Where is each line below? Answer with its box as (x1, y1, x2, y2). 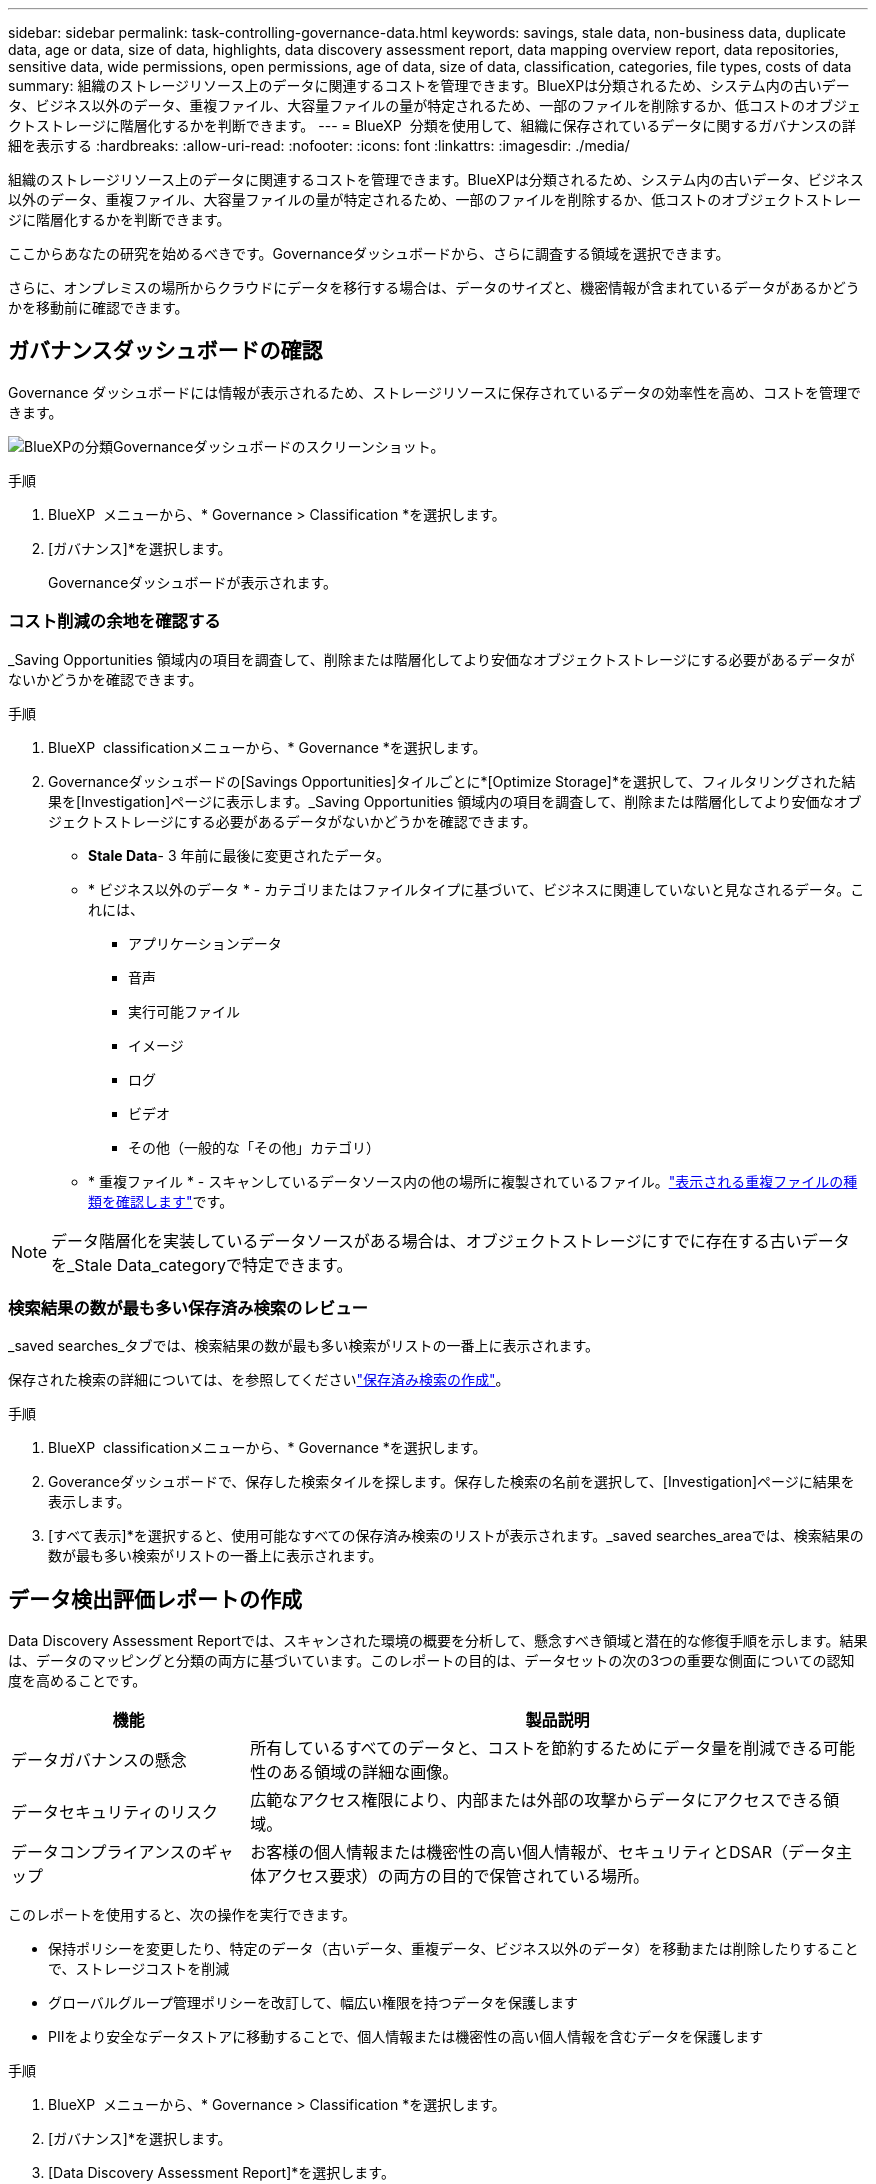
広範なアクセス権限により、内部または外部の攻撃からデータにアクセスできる (250, 1790, 824, 1811)
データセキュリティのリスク (11, 1802, 219, 1823)
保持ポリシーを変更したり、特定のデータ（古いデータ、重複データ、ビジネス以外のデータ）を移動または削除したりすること (48, 1940, 859, 1958)
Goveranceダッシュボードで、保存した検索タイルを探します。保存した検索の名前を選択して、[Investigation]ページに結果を (48, 1473, 855, 1491)
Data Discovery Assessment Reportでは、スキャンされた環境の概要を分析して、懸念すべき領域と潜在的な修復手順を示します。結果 (8, 1632, 868, 1650)
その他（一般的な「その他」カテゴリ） (128, 1138, 380, 1156)
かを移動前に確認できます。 (8, 299, 189, 316)
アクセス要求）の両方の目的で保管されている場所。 (266, 1866, 649, 1887)
